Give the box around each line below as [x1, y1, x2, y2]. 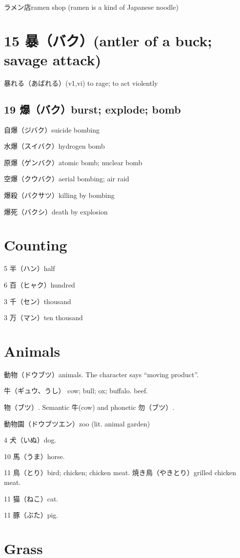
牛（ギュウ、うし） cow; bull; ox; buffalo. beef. [4, 385, 148, 396]
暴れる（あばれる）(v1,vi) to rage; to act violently [4, 77, 158, 88]
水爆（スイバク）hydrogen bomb [4, 141, 105, 151]
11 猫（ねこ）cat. [4, 493, 59, 503]
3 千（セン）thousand [4, 296, 71, 306]
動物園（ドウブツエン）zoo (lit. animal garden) [4, 418, 150, 428]
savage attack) [4, 49, 101, 69]
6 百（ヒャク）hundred [4, 279, 75, 289]
